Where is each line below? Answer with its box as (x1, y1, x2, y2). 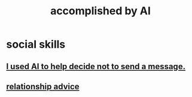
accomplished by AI (50, 4, 151, 18)
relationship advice (6, 82, 80, 92)
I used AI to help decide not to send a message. (6, 61, 186, 71)
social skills (6, 37, 66, 51)
